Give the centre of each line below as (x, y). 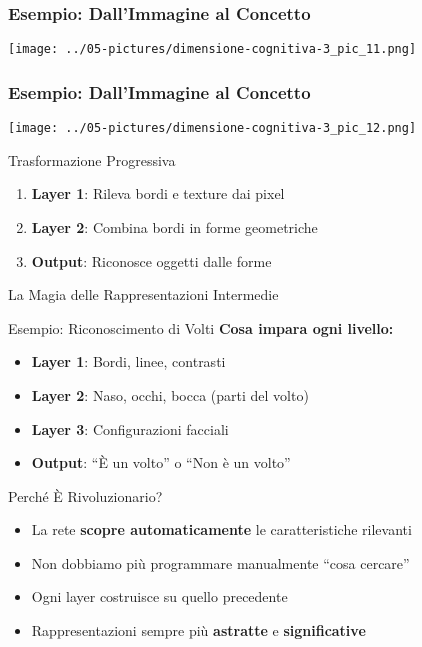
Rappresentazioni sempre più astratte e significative (198, 630)
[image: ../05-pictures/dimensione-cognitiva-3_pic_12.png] (212, 128)
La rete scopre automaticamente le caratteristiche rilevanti (221, 529)
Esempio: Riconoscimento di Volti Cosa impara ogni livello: (201, 327)
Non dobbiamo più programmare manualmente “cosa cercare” (220, 562)
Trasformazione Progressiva (92, 159)
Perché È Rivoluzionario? (85, 495)
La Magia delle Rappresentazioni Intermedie (143, 294)
